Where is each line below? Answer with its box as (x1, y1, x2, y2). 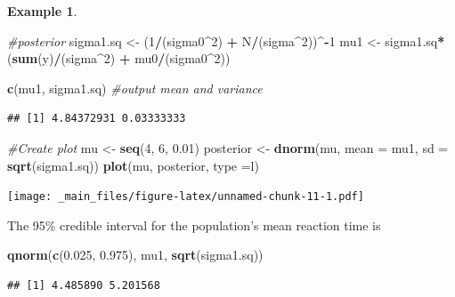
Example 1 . (7, 2, 77, 20)
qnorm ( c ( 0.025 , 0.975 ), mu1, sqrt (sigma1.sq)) (7, 245, 264, 264)
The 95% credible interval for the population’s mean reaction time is (7, 215, 381, 234)
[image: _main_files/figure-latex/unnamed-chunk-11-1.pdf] (7, 190, 364, 204)
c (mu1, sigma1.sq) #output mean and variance (7, 78, 263, 97)
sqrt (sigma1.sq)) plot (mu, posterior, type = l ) (7, 156, 259, 174)
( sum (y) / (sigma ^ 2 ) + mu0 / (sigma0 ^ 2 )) (7, 49, 231, 68)
